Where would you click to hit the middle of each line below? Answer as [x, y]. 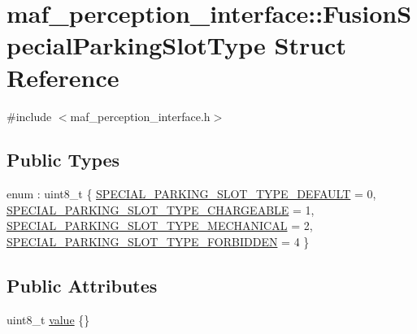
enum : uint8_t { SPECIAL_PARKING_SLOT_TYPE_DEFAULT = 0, [191, 194]
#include [29, 116]
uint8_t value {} [48, 319]
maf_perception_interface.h [140, 116]
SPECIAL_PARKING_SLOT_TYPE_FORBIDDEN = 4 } [158, 242]
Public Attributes [82, 286]
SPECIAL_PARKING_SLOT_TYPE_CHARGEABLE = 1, [161, 209]
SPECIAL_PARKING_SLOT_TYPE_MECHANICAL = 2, [160, 226]
